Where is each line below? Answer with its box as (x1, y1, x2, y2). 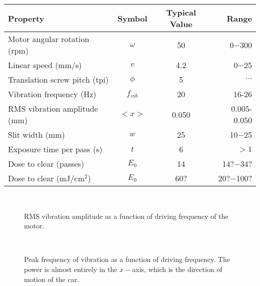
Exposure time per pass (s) (8, 143, 102, 155)
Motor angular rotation (8, 33, 89, 45)
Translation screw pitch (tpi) (8, 74, 109, 85)
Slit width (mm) (8, 129, 65, 140)
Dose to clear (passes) (8, 158, 84, 169)
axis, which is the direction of (132, 263, 222, 274)
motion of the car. (24, 273, 79, 284)
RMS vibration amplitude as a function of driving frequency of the (24, 210, 228, 221)
